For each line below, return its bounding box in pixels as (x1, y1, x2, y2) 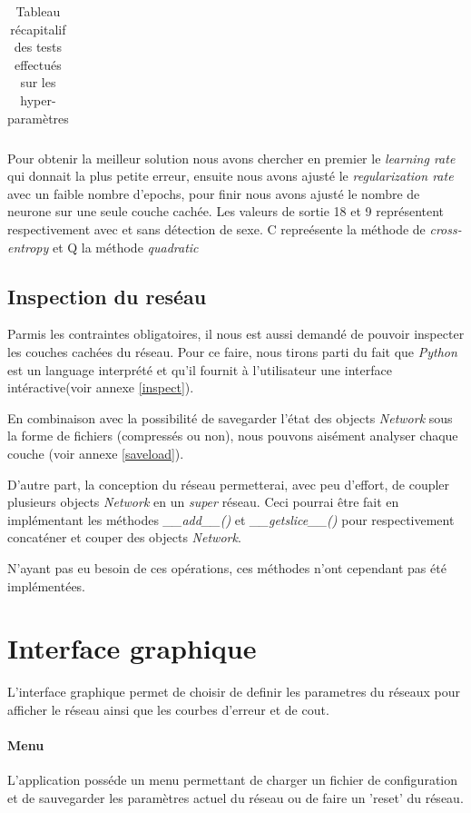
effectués (15, 55, 62, 74)
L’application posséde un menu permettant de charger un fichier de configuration (7, 770, 458, 789)
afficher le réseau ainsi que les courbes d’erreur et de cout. (7, 699, 329, 719)
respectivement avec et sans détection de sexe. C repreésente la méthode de (7, 220, 426, 239)
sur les (20, 73, 56, 92)
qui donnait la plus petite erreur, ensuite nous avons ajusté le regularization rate (7, 166, 454, 185)
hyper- (20, 90, 56, 109)
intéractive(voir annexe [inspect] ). (7, 378, 194, 397)
